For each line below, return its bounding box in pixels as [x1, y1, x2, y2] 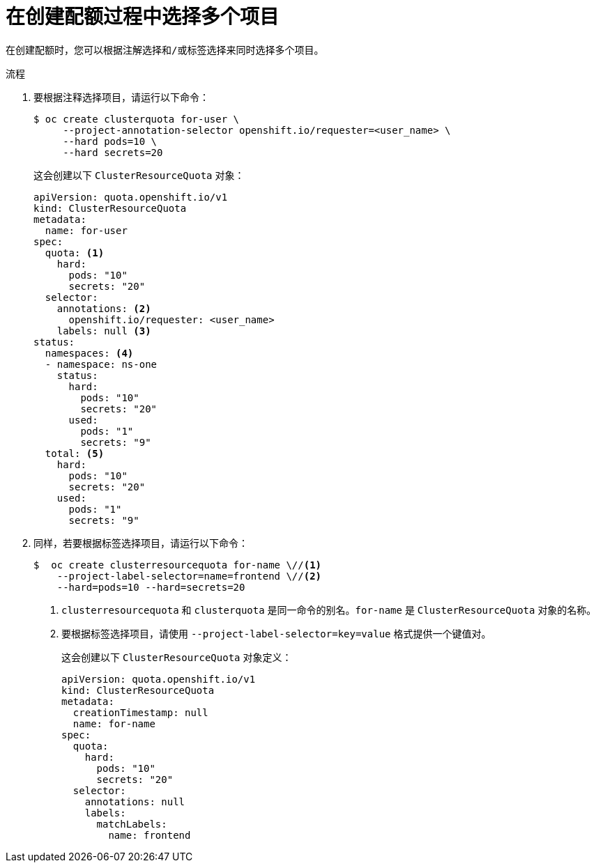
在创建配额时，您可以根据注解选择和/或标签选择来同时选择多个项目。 [6, 44, 324, 56]
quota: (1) [45, 247, 105, 258]
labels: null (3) [56, 325, 151, 336]
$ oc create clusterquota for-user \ [33, 113, 240, 125]
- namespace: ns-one [45, 358, 158, 370]
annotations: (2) [56, 302, 151, 314]
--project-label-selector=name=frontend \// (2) [56, 570, 322, 582]
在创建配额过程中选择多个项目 [6, 5, 280, 29]
